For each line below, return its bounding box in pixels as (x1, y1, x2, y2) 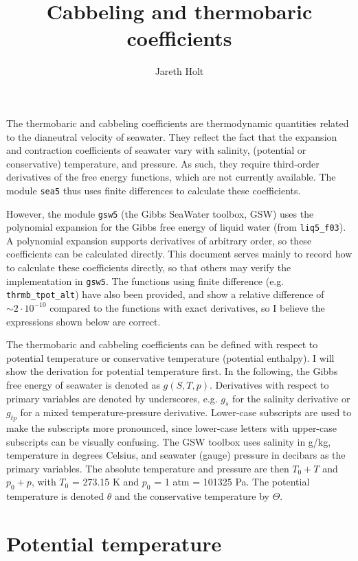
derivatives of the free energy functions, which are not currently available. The (6, 170, 336, 184)
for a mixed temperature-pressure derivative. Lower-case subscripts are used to (20, 405, 352, 420)
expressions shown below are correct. (6, 314, 161, 328)
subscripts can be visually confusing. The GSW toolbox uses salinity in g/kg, (6, 434, 331, 448)
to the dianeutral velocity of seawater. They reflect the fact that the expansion (6, 129, 337, 144)
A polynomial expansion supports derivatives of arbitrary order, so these (6, 233, 312, 247)
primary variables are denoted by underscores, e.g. (6, 391, 218, 405)
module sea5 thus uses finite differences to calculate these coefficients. (6, 183, 301, 197)
